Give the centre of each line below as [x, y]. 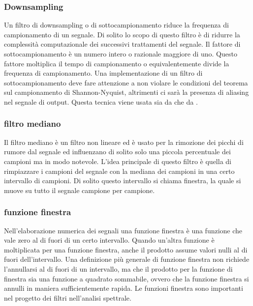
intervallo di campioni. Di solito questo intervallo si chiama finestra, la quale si [123, 181]
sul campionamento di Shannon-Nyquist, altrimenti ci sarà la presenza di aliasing [126, 92]
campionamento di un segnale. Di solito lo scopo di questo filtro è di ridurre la [122, 34]
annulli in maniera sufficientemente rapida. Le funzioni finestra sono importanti [124, 288]
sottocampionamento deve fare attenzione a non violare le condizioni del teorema [126, 82]
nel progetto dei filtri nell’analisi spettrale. [68, 297]
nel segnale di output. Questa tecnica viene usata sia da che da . [101, 101]
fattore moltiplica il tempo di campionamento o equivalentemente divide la [117, 63]
